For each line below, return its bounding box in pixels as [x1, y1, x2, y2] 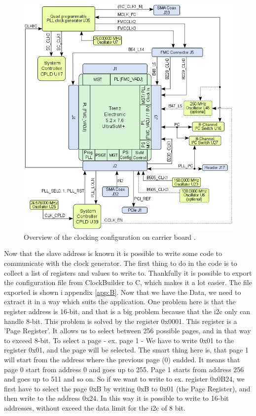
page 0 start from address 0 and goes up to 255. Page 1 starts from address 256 [4, 364, 244, 374]
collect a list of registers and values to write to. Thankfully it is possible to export [4, 267, 252, 278]
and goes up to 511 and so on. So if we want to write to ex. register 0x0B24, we [4, 374, 245, 384]
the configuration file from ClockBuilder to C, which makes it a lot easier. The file [4, 277, 252, 288]
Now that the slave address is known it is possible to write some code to [4, 248, 222, 258]
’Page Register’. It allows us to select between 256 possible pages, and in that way [4, 325, 251, 336]
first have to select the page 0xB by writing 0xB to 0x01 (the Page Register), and [4, 383, 251, 393]
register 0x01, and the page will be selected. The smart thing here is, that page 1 [4, 345, 249, 355]
